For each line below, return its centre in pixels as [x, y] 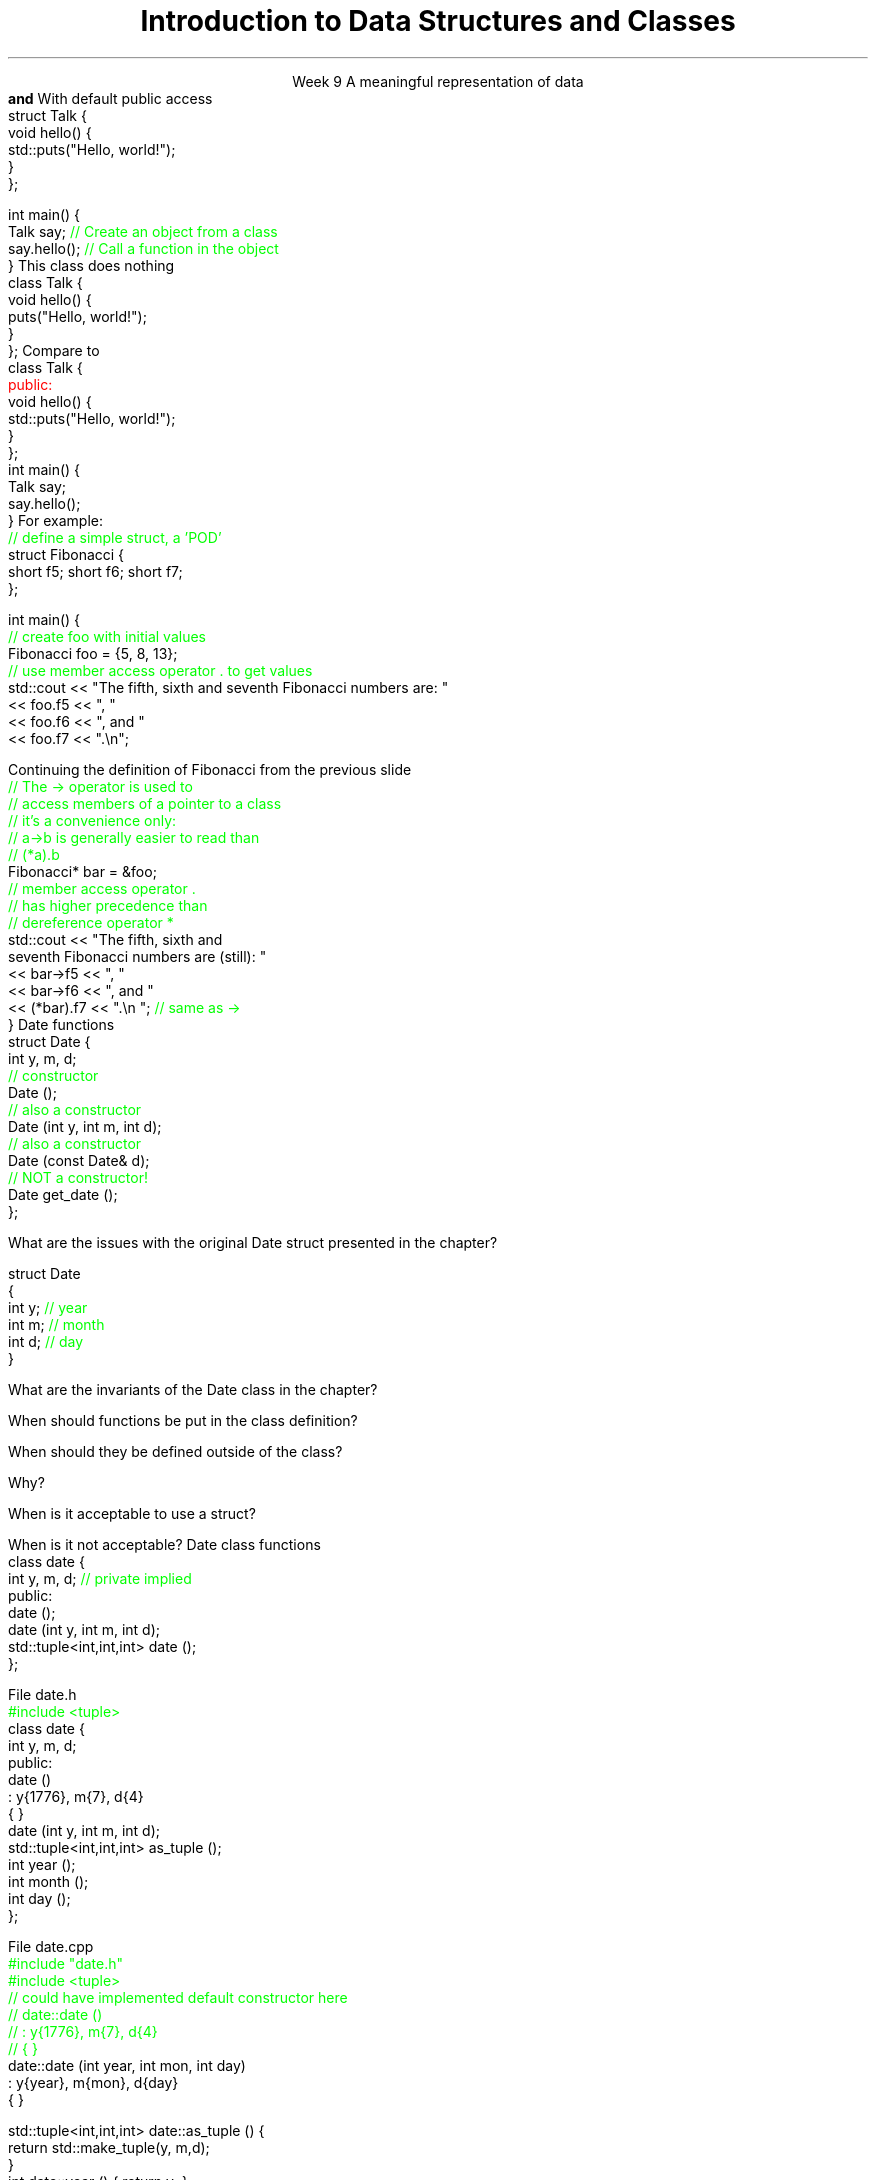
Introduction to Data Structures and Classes [438, 21]
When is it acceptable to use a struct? [132, 1513]
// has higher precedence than [108, 905]
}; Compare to [54, 350]
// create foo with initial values [107, 636]
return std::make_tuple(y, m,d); [109, 2147]
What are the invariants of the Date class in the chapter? [193, 1389]
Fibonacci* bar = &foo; [82, 871]
